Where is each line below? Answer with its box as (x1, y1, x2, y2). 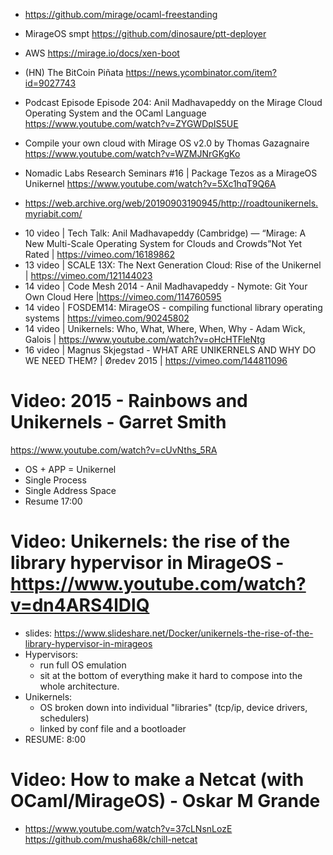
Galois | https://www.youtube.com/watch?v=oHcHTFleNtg (24, 334, 266, 345)
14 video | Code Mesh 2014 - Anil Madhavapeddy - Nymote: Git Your (24, 280, 308, 292)
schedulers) (39, 712, 90, 724)
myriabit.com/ (24, 208, 83, 219)
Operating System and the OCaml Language (24, 107, 207, 119)
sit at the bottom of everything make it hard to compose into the (39, 669, 303, 681)
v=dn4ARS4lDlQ (10, 594, 150, 617)
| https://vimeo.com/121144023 (24, 270, 153, 281)
